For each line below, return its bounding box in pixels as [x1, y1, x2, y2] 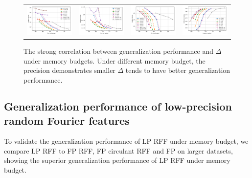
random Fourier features [4, 113, 130, 128]
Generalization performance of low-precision [4, 98, 232, 113]
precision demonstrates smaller [23, 65, 115, 75]
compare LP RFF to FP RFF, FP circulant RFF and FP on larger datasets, [4, 145, 233, 156]
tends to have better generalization [125, 65, 230, 75]
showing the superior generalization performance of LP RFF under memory [4, 155, 230, 165]
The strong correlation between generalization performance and [23, 46, 214, 56]
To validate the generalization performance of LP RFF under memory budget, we [4, 136, 249, 146]
